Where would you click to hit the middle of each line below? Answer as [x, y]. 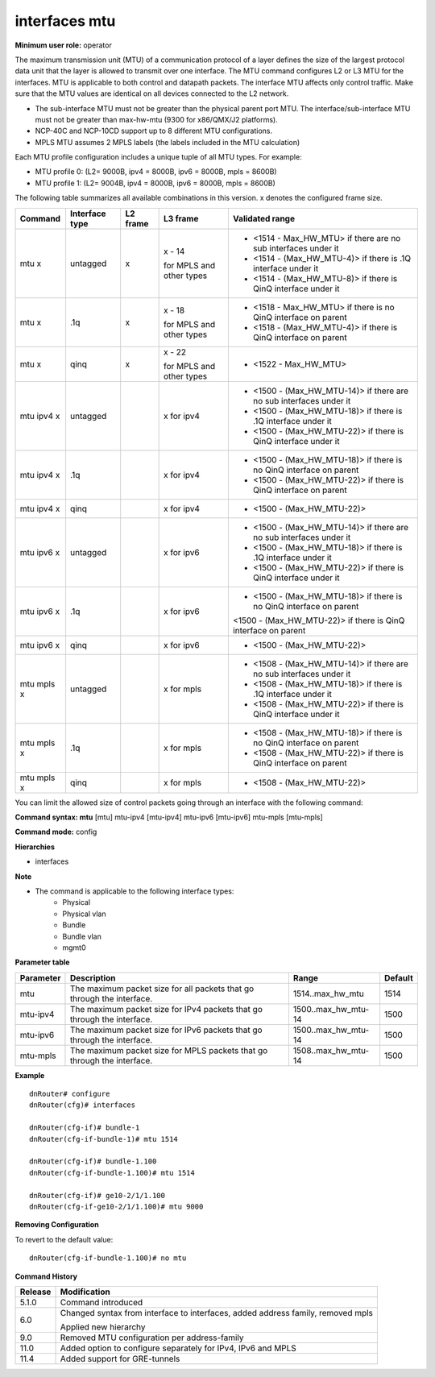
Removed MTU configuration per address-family [152, 1338]
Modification [85, 1292]
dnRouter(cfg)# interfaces [83, 1105]
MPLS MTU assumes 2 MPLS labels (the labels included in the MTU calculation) [168, 142]
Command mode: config [56, 832]
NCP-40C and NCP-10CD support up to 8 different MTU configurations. [154, 131]
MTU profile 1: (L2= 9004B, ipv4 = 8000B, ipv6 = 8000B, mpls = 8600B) [155, 183]
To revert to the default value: [64, 1239]
